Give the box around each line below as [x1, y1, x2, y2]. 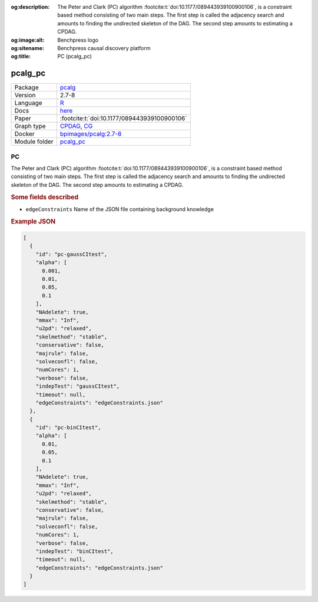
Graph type [14, 122, 47, 130]
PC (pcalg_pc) [57, 53, 92, 60]
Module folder [14, 137, 54, 146]
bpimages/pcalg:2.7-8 [59, 130, 122, 138]
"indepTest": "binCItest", [35, 548, 114, 554]
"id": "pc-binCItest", [35, 425, 101, 431]
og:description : [11, 4, 50, 10]
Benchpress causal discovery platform [57, 44, 151, 51]
